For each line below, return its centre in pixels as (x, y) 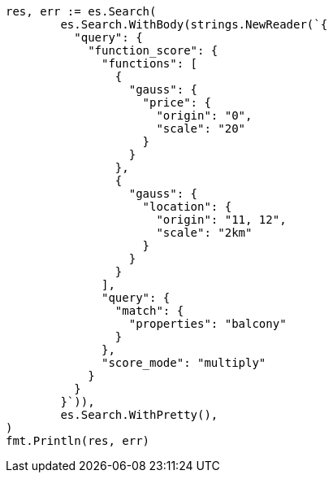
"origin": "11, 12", (221, 220)
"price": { (177, 102)
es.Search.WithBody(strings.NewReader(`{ (194, 24)
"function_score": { (153, 50)
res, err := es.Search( (81, 11)
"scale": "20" (201, 128)
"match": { (149, 311)
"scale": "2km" (204, 233)
